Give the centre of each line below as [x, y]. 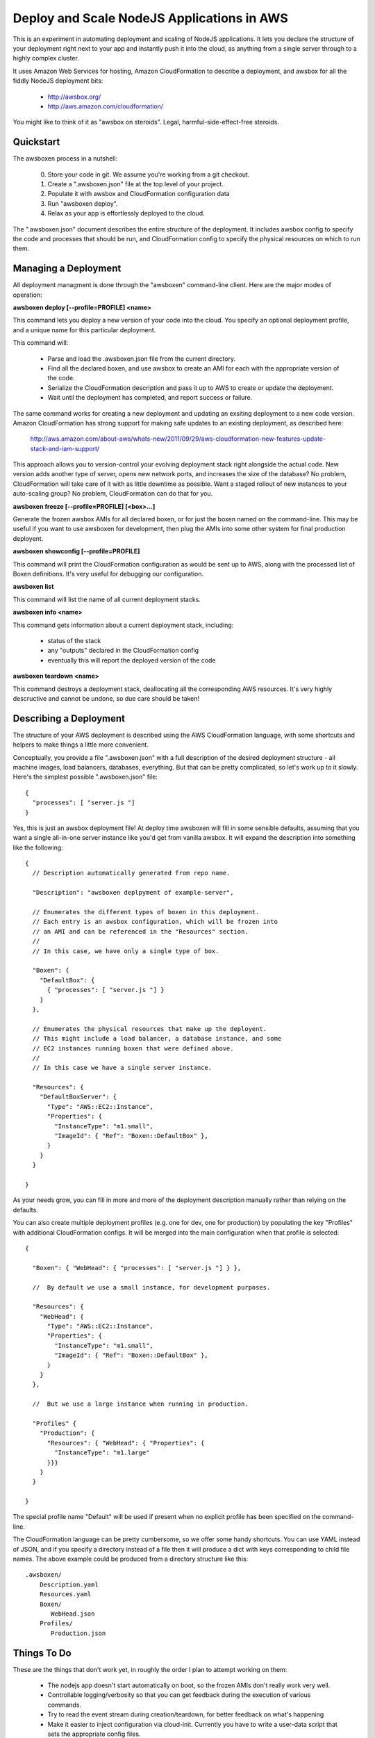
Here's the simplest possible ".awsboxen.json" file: [85, 777]
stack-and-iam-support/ [65, 448]
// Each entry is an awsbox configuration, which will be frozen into [155, 922]
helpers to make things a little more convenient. [81, 745]
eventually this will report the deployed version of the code [132, 660]
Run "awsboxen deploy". [83, 203]
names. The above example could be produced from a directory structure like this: [131, 1559]
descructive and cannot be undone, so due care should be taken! [106, 698]
